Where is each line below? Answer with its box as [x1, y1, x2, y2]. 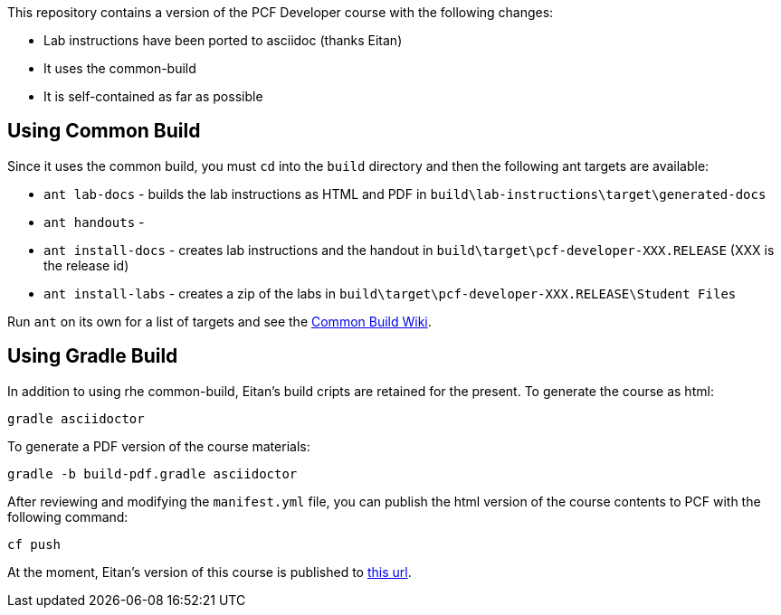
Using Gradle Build [7, 345, 178, 368]
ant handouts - [43, 213, 145, 230]
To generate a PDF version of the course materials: [7, 438, 310, 454]
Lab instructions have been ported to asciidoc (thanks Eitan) [43, 33, 403, 48]
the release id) [43, 257, 129, 273]
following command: [7, 508, 129, 525]
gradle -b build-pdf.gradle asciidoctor [7, 466, 298, 481]
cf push [7, 536, 62, 552]
